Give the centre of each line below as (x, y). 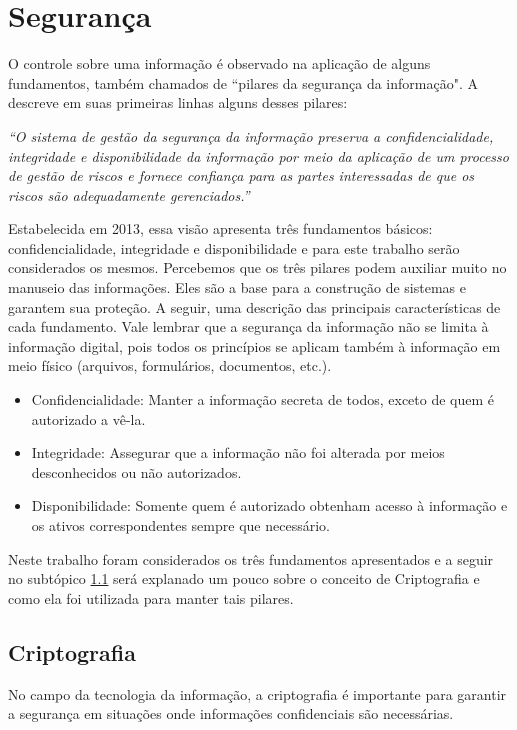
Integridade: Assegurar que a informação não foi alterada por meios (238, 452)
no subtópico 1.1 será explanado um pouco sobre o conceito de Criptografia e (244, 578)
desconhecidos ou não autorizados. (136, 471)
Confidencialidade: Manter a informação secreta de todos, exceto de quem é (263, 399)
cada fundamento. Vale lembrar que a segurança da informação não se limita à (248, 326)
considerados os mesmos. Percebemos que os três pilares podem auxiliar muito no (257, 267)
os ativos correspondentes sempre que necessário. (180, 525)
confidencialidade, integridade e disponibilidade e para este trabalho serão (234, 247)
